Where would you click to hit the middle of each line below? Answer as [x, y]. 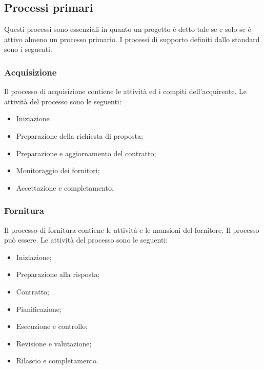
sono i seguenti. [28, 49]
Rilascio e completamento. [57, 361]
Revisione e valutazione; [54, 343]
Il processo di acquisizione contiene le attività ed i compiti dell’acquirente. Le [125, 91]
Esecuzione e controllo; [52, 326]
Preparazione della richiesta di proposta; [79, 135]
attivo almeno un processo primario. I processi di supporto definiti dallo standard [132, 39]
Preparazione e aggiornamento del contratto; [86, 153]
